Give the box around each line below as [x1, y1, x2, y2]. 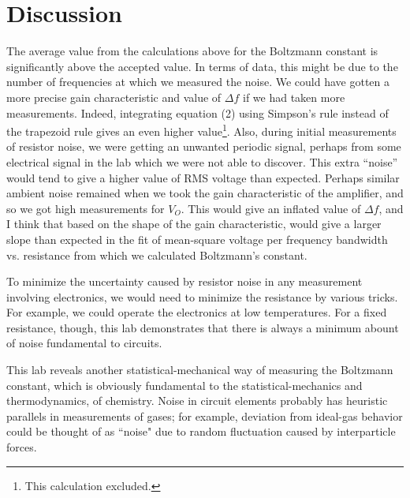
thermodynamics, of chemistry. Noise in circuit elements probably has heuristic [6, 392, 388, 409]
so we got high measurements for [6, 200, 165, 216]
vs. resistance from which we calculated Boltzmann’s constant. [6, 246, 307, 263]
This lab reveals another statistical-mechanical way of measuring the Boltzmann [6, 361, 393, 378]
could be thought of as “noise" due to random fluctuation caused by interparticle [6, 423, 396, 440]
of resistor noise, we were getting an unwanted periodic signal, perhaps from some [6, 138, 401, 155]
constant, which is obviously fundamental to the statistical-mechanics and [6, 376, 363, 393]
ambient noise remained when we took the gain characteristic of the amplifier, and [6, 185, 404, 201]
